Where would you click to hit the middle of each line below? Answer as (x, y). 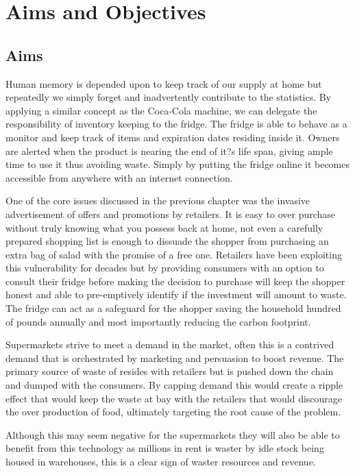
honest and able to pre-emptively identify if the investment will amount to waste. (176, 294)
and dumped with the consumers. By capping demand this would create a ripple (174, 385)
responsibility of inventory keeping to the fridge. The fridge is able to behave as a (176, 124)
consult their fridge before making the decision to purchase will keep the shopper (175, 281)
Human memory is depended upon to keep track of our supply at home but (164, 83)
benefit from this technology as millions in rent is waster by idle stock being (165, 448)
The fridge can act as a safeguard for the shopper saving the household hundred (173, 308)
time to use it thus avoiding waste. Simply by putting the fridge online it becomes (178, 164)
